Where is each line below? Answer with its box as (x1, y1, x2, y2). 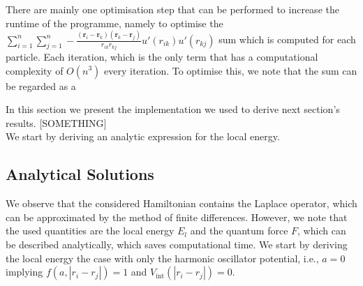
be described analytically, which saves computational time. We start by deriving (6, 236, 348, 251)
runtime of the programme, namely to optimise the (6, 15, 223, 30)
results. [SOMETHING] (6, 115, 107, 130)
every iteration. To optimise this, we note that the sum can (104, 63, 357, 77)
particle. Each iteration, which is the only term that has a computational (6, 49, 318, 63)
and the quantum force (190, 223, 288, 238)
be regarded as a (6, 78, 76, 93)
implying (6, 264, 43, 279)
